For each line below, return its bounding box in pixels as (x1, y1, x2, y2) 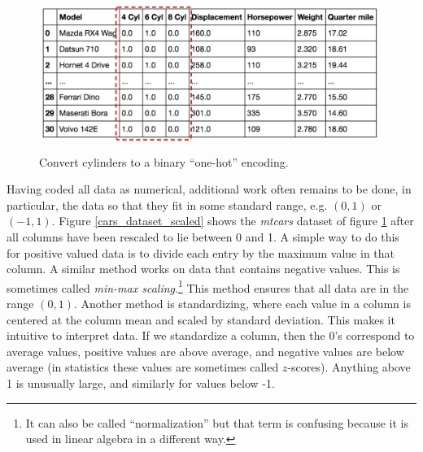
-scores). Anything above (287, 359, 411, 376)
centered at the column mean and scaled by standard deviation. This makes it (7, 311, 395, 328)
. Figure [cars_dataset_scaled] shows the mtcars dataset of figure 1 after (51, 212, 414, 229)
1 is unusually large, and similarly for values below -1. (7, 374, 275, 391)
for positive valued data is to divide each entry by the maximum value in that (7, 244, 395, 261)
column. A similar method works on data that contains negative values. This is (7, 260, 400, 277)
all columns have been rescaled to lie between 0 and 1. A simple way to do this (7, 228, 399, 245)
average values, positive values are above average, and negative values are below (7, 342, 404, 359)
